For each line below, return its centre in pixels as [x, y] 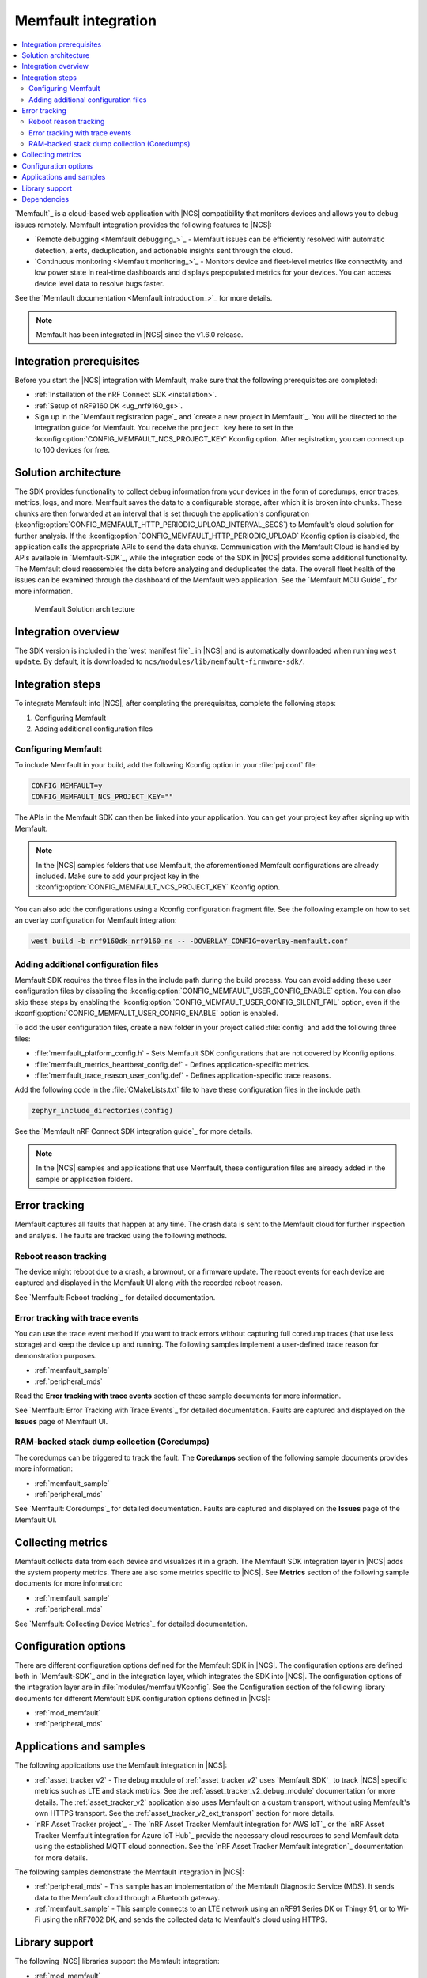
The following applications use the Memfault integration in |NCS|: [121, 1765]
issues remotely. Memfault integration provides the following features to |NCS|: [143, 225]
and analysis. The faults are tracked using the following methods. [121, 1235]
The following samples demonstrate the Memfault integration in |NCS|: [129, 1872]
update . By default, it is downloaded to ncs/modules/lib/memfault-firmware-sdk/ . [160, 661]
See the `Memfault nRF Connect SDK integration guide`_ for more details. [134, 1131]
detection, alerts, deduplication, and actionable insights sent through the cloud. [163, 250]
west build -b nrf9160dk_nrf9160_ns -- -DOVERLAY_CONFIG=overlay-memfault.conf [190, 941]
